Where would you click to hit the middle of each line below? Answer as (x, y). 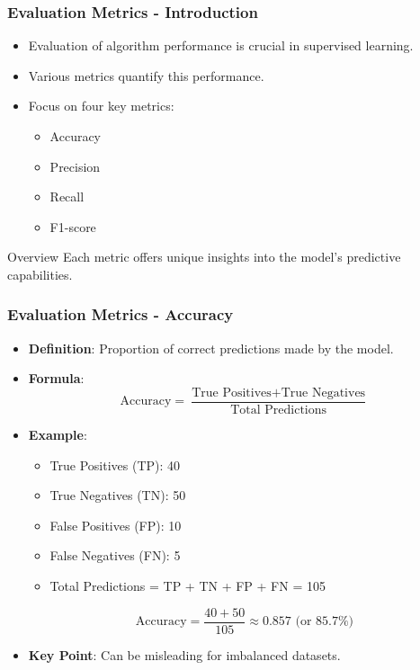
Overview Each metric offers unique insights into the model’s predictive (204, 257)
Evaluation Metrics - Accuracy (121, 314)
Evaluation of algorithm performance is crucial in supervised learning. (221, 45)
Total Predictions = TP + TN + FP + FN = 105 (188, 585)
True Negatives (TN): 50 (118, 495)
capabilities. (40, 274)
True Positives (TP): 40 (115, 465)
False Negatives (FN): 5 (115, 555)
